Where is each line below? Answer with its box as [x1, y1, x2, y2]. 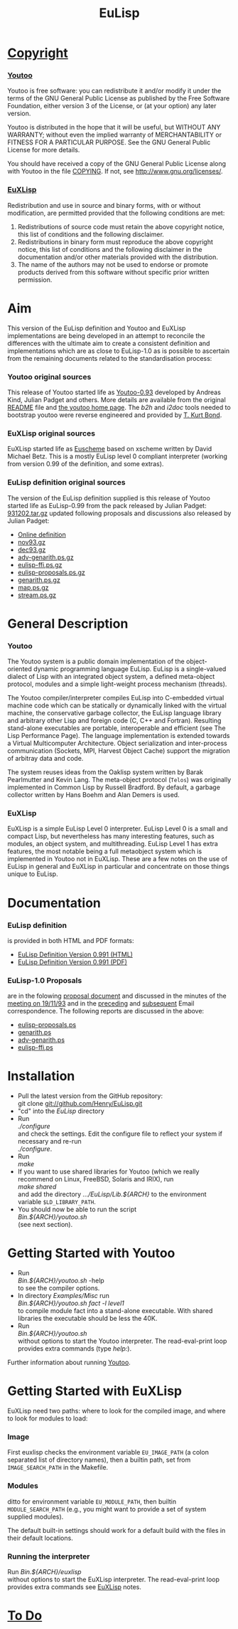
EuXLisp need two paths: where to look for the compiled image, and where [7, 1406, 226, 1415]
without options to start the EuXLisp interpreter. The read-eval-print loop [7, 1575, 220, 1583]
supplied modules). [7, 1512, 64, 1521]
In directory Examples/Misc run [17, 1292, 110, 1300]
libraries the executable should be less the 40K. [17, 1314, 158, 1323]
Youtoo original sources [7, 371, 92, 381]
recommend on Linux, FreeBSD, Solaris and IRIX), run [17, 1175, 174, 1183]
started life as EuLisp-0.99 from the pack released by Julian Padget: [7, 501, 207, 510]
